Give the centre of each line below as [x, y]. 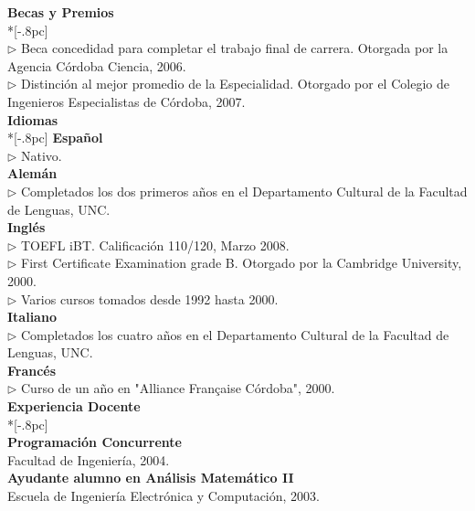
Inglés [26, 227]
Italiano [32, 317]
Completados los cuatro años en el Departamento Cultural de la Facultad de [235, 334]
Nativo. [42, 155]
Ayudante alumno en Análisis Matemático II [151, 478]
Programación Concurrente [95, 442]
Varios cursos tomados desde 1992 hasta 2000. [150, 298]
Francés [32, 370]
